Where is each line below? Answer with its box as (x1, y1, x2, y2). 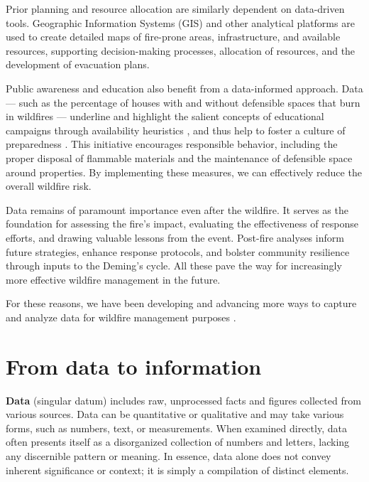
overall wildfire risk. (6, 178, 92, 193)
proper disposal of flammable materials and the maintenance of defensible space (6, 150, 353, 165)
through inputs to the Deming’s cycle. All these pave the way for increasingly (6, 258, 342, 273)
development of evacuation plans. (6, 57, 150, 72)
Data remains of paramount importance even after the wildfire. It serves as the (6, 202, 348, 217)
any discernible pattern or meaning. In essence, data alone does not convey (6, 448, 331, 463)
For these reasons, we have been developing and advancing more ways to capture (6, 296, 357, 311)
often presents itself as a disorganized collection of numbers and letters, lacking (6, 434, 350, 449)
